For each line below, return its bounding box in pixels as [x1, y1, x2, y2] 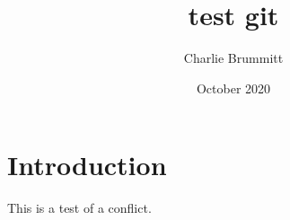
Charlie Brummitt [183, 48, 284, 67]
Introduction [7, 146, 167, 183]
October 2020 [196, 78, 271, 97]
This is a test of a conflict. [7, 198, 152, 217]
